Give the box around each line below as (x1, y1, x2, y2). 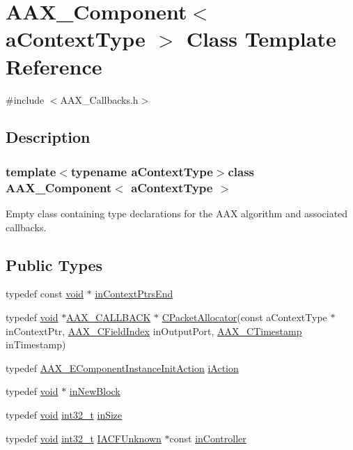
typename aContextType (70, 162, 213, 180)
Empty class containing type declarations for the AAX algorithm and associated (6, 206, 348, 221)
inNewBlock (69, 384, 120, 398)
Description (6, 126, 91, 148)
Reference (6, 52, 102, 80)
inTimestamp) (6, 337, 66, 352)
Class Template (186, 24, 336, 53)
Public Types (6, 254, 103, 275)
